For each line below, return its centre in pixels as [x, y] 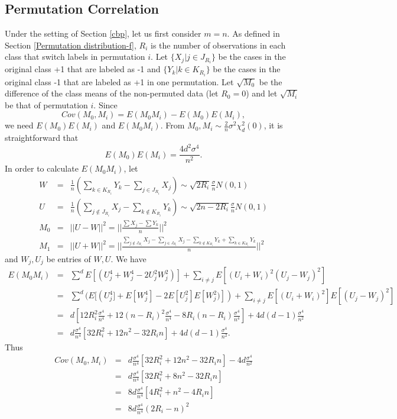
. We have [128, 258]
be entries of [69, 258]
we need [19, 125]
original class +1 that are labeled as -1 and [83, 69]
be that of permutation [46, 104]
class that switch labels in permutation [75, 57]
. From [173, 125]
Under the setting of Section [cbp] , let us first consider [103, 33]
